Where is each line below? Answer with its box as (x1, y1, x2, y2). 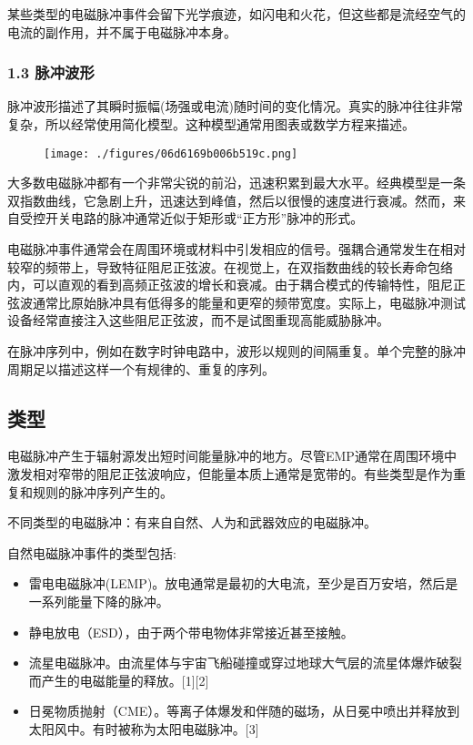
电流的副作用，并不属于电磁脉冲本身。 (7, 22, 236, 41)
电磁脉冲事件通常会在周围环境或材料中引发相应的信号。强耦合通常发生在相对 (7, 240, 466, 259)
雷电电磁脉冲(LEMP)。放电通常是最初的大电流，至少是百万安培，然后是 (28, 574, 458, 593)
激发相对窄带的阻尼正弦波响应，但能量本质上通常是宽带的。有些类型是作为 (7, 464, 453, 483)
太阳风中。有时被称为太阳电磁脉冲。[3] (28, 719, 259, 738)
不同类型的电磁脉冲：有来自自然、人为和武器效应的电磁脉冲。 (7, 513, 377, 532)
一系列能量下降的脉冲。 (28, 591, 169, 610)
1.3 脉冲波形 (7, 61, 95, 84)
